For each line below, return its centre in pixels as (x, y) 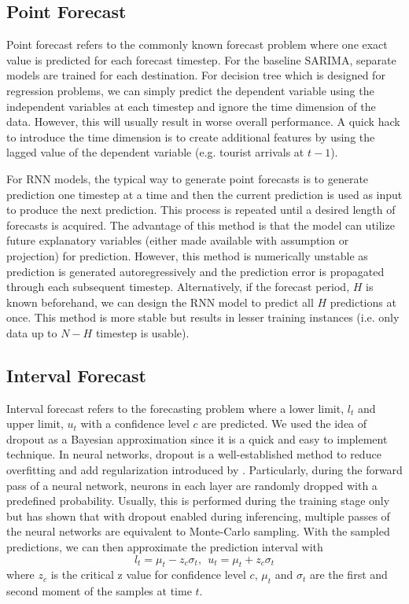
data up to (32, 332)
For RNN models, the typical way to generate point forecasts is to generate (188, 178)
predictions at (363, 302)
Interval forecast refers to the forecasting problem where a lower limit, (175, 408)
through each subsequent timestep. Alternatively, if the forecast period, (178, 287)
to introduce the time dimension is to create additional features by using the (191, 136)
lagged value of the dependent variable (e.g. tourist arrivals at (155, 152)
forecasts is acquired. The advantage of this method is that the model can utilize (201, 225)
